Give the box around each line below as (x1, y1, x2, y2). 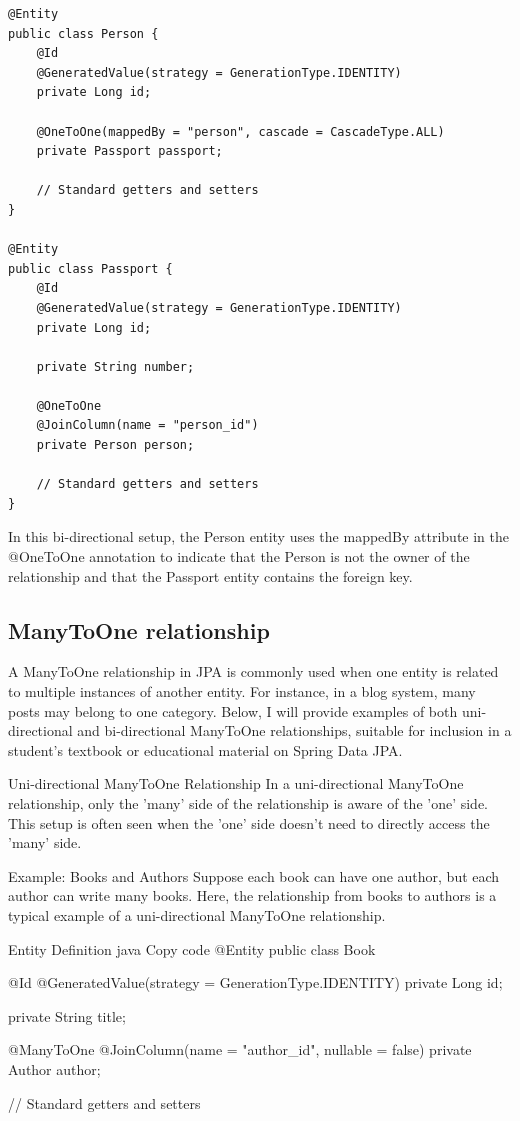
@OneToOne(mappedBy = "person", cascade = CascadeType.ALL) (36, 124, 445, 139)
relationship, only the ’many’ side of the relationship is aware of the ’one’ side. (8, 792, 489, 813)
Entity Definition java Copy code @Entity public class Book (8, 938, 376, 959)
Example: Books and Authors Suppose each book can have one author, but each (8, 865, 500, 886)
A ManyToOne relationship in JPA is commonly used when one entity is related (8, 661, 499, 682)
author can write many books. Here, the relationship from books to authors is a (8, 885, 497, 906)
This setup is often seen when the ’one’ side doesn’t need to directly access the (8, 812, 490, 833)
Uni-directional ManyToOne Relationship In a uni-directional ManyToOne (8, 773, 464, 794)
